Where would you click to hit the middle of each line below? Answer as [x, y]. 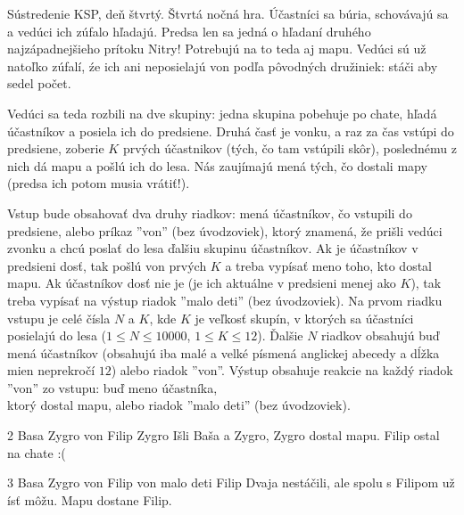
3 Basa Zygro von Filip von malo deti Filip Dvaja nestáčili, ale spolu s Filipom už [231, 482]
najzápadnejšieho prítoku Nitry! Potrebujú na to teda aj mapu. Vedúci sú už [217, 49]
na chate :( [37, 452]
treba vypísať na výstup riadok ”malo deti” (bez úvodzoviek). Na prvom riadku [225, 300]
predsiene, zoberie [56, 148]
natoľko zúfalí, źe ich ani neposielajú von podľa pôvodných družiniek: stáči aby [223, 65]
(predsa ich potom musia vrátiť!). [99, 183]
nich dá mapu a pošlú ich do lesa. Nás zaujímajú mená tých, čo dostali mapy [217, 165]
